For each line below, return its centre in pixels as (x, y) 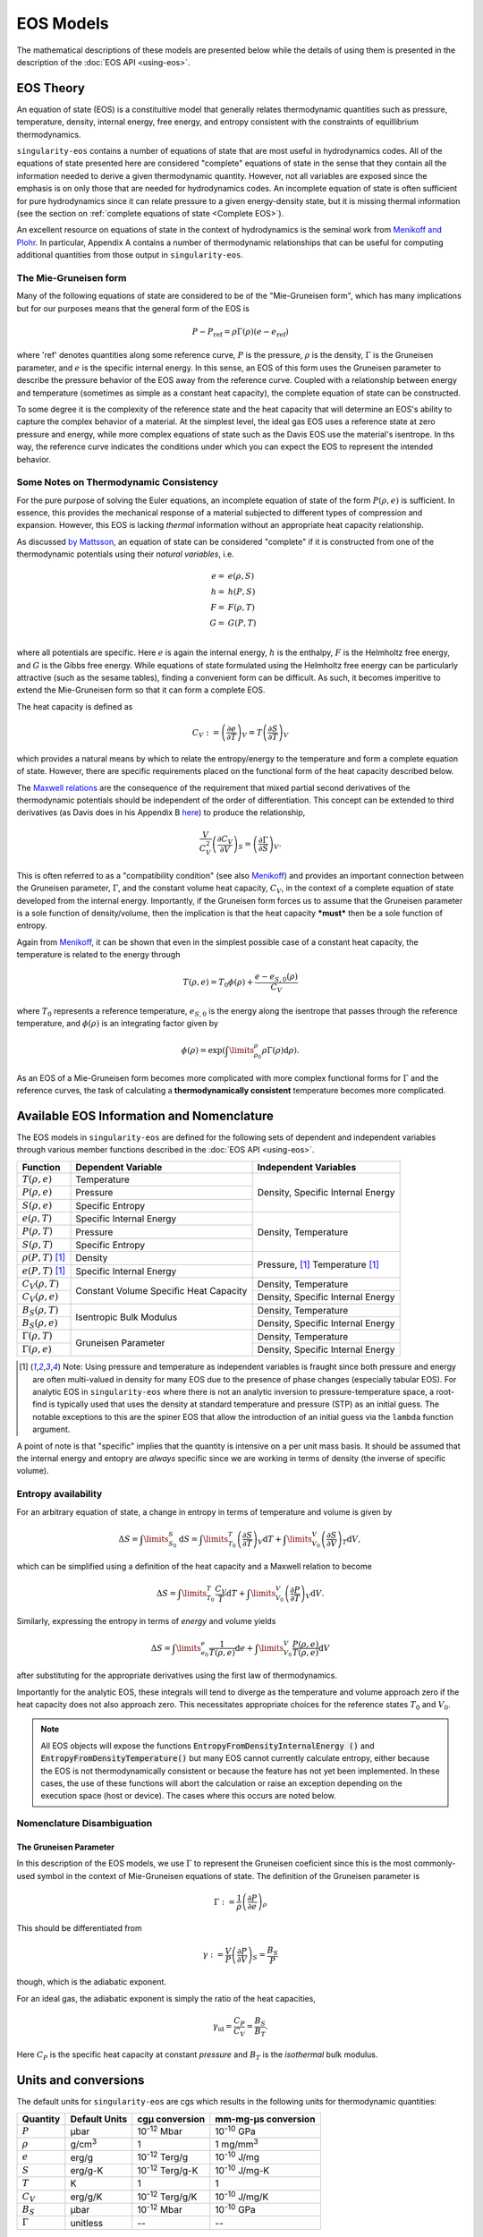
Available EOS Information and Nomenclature (145, 1115)
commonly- (435, 1863)
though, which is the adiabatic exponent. (92, 1982)
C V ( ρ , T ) (41, 1285)
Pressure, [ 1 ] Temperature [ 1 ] (318, 1264)
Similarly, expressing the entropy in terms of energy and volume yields (146, 1620)
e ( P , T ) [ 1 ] (44, 1271)
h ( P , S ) (241, 592)
